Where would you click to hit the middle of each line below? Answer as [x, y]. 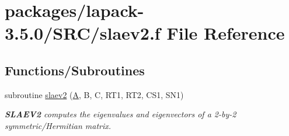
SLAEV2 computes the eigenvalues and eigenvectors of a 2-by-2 [121, 114]
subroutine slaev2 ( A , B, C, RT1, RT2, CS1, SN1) [94, 94]
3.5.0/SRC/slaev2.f [83, 33]
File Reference [226, 33]
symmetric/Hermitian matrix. [58, 125]
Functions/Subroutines [75, 70]
